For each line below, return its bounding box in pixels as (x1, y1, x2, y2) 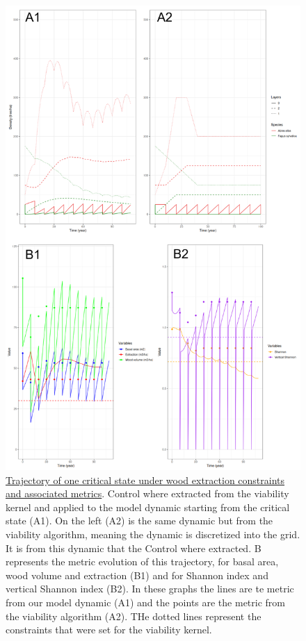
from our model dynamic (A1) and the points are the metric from (6, 594, 285, 609)
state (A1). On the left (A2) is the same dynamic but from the (6, 513, 273, 528)
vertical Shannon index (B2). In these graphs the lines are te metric (6, 581, 294, 596)
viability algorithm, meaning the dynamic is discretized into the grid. (6, 526, 300, 541)
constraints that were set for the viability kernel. (6, 622, 212, 637)
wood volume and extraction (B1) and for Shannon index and (6, 567, 268, 582)
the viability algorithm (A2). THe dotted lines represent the (6, 608, 261, 623)
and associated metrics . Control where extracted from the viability (6, 486, 289, 501)
